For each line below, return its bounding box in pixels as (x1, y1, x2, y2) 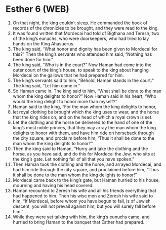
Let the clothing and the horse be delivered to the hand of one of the (12, 119, 153, 125)
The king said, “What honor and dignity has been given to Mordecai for (12, 46, 158, 52)
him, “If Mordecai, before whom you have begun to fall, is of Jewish (12, 198, 151, 204)
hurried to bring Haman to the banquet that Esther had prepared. (12, 219, 145, 225)
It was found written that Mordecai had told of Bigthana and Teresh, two (12, 30, 160, 36)
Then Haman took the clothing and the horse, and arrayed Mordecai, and (12, 161, 162, 167)
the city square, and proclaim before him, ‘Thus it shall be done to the (12, 135, 155, 141)
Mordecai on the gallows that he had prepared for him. (12, 72, 124, 78)
